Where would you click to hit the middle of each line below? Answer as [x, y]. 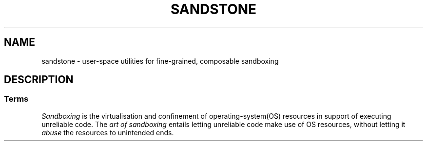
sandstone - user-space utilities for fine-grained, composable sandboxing [160, 61]
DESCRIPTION [39, 80]
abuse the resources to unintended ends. [108, 132]
